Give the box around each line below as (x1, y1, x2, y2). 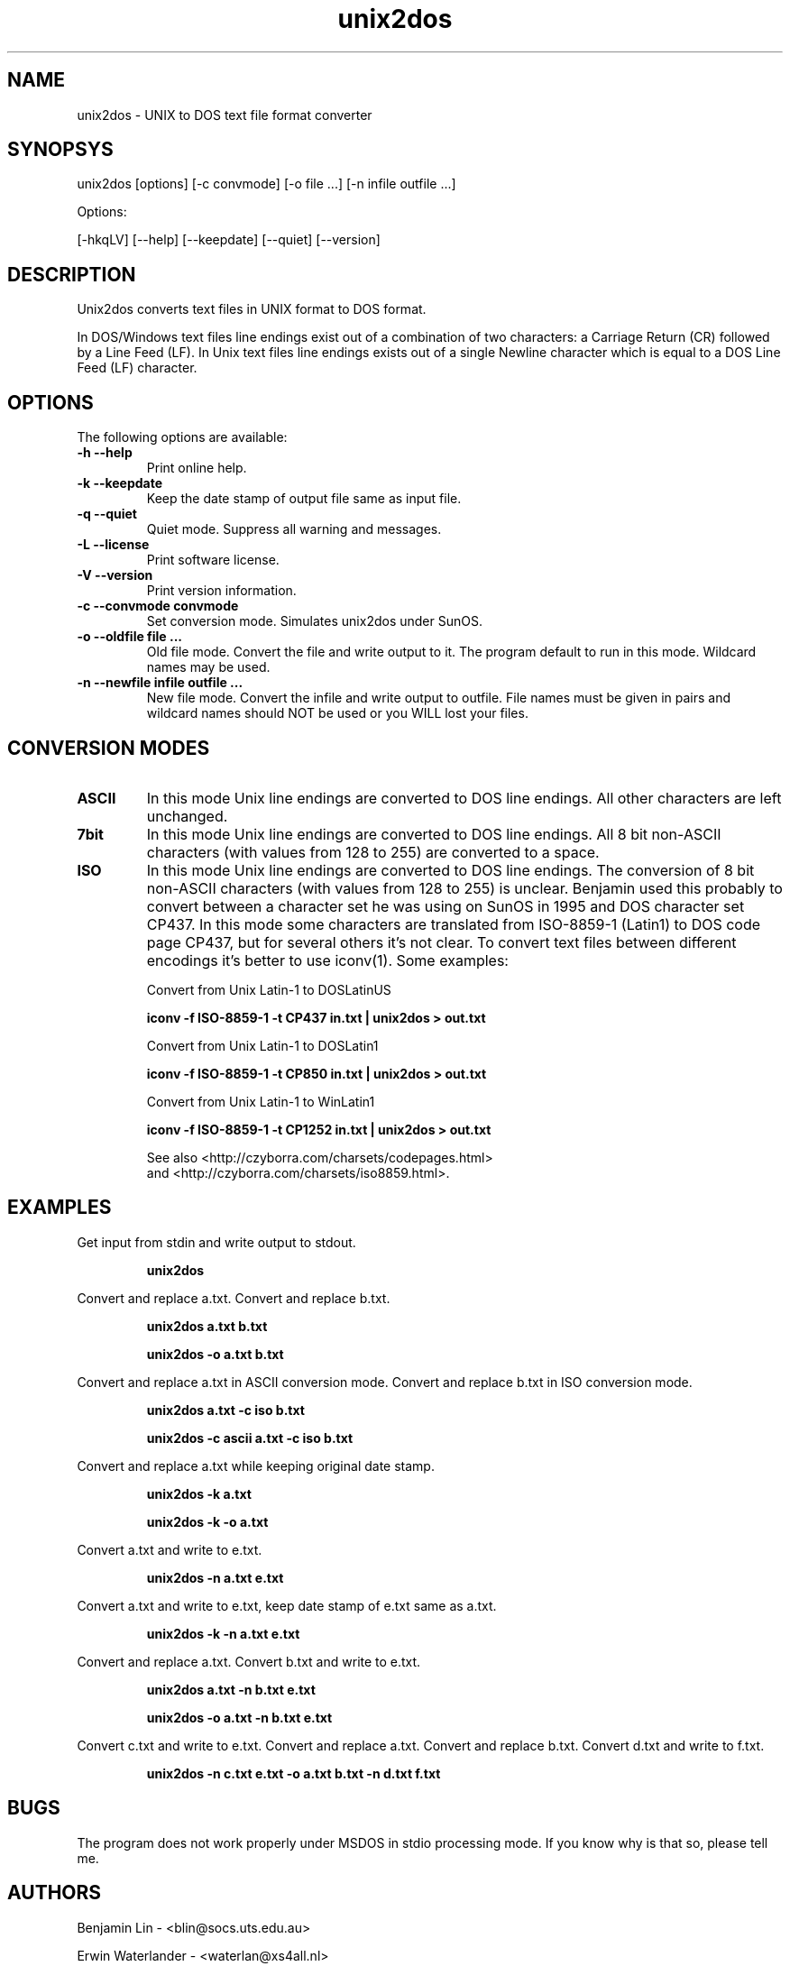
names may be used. (146, 659, 271, 675)
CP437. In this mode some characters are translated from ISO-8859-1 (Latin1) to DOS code (146, 914, 761, 933)
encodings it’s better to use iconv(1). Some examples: (146, 951, 509, 969)
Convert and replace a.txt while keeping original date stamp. (77, 1457, 435, 1474)
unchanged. (146, 806, 228, 825)
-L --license (77, 537, 150, 553)
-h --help (77, 445, 133, 461)
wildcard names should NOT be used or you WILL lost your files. (146, 705, 528, 721)
